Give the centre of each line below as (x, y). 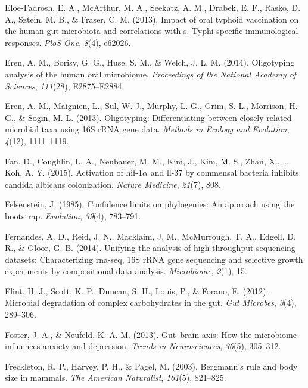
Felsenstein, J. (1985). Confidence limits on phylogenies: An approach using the (150, 204)
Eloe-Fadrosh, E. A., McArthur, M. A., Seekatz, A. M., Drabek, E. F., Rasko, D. (153, 7)
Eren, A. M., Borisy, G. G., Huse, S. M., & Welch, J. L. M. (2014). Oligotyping (150, 62)
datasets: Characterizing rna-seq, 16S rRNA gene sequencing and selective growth (154, 259)
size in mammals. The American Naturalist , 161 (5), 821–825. (116, 378)
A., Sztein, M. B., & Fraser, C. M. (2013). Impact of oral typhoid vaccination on (152, 19)
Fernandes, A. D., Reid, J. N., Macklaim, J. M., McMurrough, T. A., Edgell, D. (150, 236)
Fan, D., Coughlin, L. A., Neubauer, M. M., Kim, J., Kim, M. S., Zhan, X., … (147, 161)
